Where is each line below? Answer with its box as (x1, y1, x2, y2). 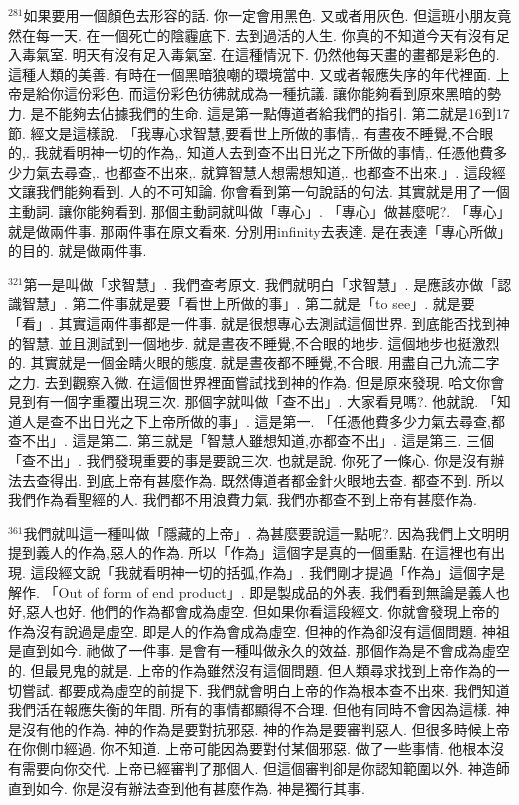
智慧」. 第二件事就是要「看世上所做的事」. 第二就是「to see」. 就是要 (21, 293, 475, 314)
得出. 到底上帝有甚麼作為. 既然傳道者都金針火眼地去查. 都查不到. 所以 (49, 469, 505, 490)
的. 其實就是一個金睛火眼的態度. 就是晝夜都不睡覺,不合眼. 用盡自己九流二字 (8, 352, 500, 373)
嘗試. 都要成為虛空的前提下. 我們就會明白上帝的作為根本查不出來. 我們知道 (21, 679, 510, 700)
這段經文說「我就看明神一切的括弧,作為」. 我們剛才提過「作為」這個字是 (30, 562, 505, 583)
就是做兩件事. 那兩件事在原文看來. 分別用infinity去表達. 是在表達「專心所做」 (8, 220, 512, 241)
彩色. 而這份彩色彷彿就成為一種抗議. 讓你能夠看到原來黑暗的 (91, 83, 488, 104)
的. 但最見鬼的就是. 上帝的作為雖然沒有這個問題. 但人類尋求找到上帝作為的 (8, 660, 496, 680)
